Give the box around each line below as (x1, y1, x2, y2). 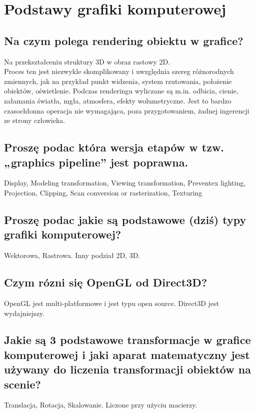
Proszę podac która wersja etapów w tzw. (4, 139, 224, 155)
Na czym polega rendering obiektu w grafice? (4, 32, 243, 48)
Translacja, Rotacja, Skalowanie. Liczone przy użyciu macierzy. (4, 399, 197, 410)
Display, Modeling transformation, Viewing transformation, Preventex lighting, (4, 177, 246, 188)
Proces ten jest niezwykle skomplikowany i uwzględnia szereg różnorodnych (4, 66, 234, 76)
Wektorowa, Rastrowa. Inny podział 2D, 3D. (4, 250, 140, 260)
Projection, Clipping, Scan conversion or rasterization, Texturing (4, 187, 202, 197)
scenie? (4, 376, 41, 391)
